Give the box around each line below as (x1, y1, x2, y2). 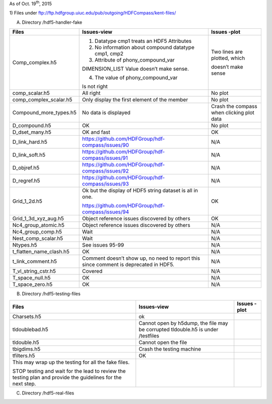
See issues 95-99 (82, 242, 124, 249)
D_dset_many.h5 (12, 129, 51, 136)
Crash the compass (211, 103, 257, 110)
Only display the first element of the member (82, 96, 188, 103)
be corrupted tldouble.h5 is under (139, 326, 219, 333)
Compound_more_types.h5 (12, 109, 77, 116)
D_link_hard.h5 (12, 139, 47, 146)
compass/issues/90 (82, 142, 129, 149)
